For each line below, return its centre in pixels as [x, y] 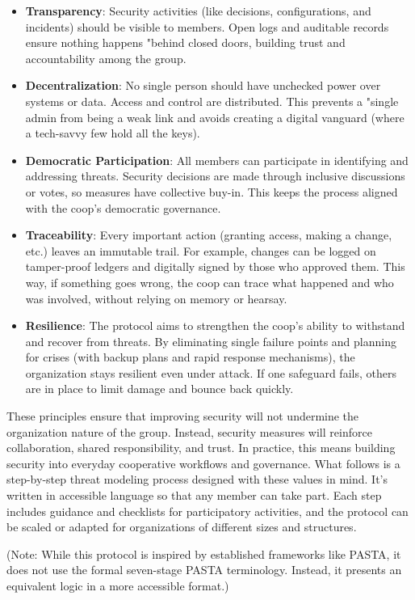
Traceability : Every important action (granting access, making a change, [209, 235]
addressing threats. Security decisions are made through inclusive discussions [215, 176]
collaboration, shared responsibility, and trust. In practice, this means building [201, 448]
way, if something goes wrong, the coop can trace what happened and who [210, 282]
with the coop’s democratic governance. [123, 207]
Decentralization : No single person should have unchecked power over [203, 85]
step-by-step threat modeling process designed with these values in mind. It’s [197, 479]
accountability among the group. [106, 58]
